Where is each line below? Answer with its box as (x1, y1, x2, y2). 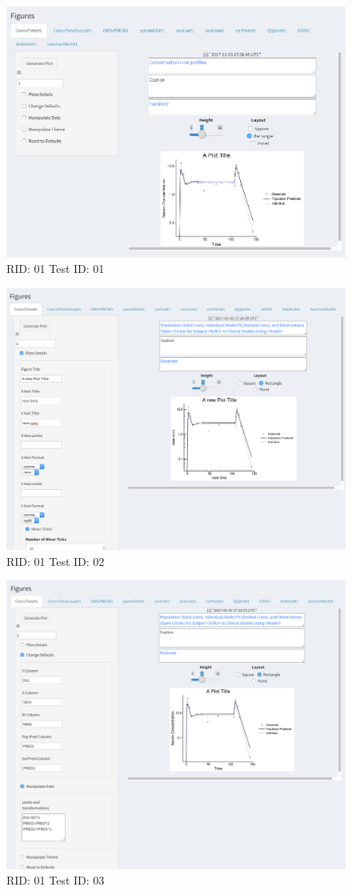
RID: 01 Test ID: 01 (6, 260, 105, 277)
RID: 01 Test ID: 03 (6, 872, 105, 889)
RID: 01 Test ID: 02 (6, 552, 105, 569)
